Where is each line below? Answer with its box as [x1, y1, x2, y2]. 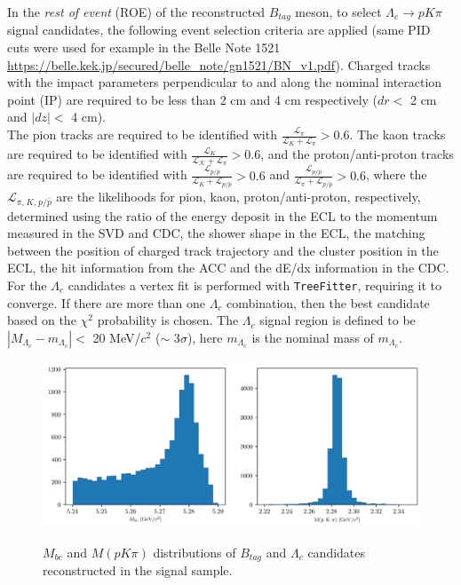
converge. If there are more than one [7, 293, 205, 312]
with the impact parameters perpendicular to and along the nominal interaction [7, 73, 442, 91]
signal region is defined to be [259, 311, 416, 329]
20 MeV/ [92, 328, 141, 346]
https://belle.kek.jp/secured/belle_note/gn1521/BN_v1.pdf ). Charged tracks [7, 55, 431, 74]
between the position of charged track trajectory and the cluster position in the [7, 241, 439, 259]
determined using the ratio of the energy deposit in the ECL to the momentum [7, 206, 438, 225]
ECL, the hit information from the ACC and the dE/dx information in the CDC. [7, 258, 449, 277]
